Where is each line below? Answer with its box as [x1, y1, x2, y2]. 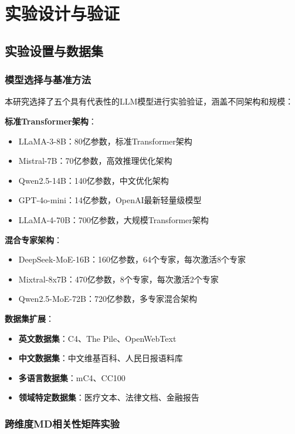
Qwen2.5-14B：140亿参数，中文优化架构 [18, 174, 169, 186]
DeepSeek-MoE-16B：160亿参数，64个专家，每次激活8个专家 [18, 253, 246, 265]
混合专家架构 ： [5, 233, 62, 245]
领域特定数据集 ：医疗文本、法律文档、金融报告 [18, 391, 199, 403]
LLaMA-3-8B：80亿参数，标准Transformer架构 [18, 134, 192, 147]
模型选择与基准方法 [5, 72, 91, 87]
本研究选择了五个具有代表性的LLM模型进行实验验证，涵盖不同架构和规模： [5, 95, 294, 107]
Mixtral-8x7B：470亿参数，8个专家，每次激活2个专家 [18, 272, 219, 285]
